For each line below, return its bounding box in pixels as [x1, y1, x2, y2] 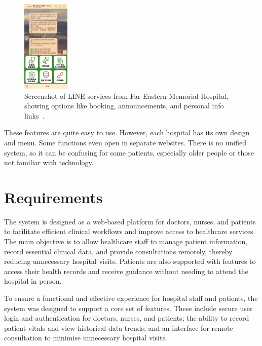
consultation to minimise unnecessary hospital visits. [4, 332, 167, 343]
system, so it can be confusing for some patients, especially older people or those [4, 147, 254, 158]
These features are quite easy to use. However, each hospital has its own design [4, 127, 250, 138]
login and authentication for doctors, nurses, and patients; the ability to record [4, 313, 249, 323]
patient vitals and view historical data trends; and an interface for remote [4, 322, 233, 333]
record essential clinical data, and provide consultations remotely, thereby [4, 246, 233, 256]
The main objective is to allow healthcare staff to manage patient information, [4, 236, 248, 247]
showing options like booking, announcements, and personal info [24, 100, 224, 111]
